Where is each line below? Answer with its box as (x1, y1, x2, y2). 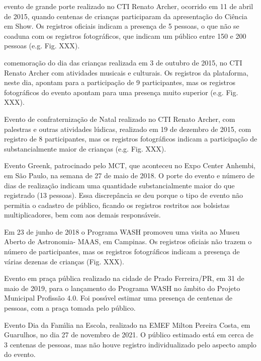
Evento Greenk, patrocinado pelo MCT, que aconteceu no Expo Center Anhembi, (4, 160, 255, 171)
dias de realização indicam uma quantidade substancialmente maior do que (4, 180, 235, 190)
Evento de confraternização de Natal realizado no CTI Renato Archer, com (4, 113, 235, 124)
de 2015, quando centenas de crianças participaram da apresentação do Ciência (4, 11, 247, 21)
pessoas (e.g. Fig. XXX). (4, 40, 80, 51)
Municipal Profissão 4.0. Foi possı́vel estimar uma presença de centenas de (4, 293, 233, 303)
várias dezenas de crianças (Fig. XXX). (4, 256, 124, 266)
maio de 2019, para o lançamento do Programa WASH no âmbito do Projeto (4, 282, 240, 293)
